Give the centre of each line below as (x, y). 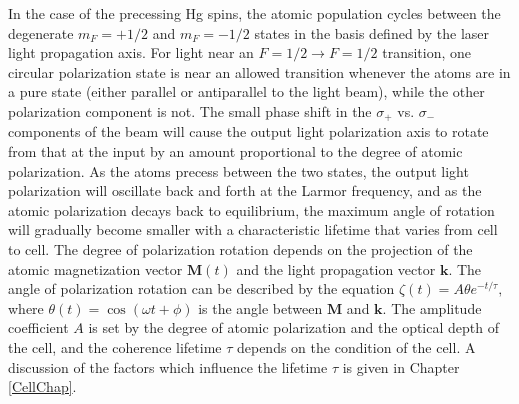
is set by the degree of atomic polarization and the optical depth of (293, 327)
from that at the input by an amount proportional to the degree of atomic (235, 151)
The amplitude (436, 307)
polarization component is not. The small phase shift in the (190, 110)
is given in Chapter (401, 366)
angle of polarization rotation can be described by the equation (201, 288)
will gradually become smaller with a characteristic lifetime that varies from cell (253, 229)
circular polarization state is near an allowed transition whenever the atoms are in (259, 71)
